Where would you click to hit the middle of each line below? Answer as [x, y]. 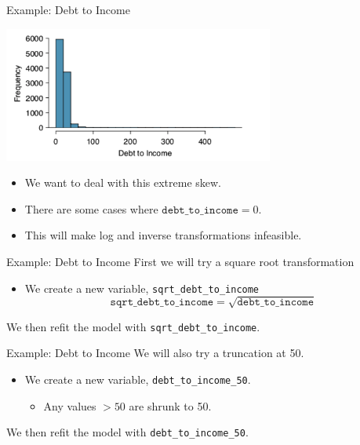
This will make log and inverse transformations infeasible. [163, 235]
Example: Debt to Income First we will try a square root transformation [180, 261]
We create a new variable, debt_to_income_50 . [138, 379]
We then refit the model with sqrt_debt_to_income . [133, 326]
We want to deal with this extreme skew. [123, 182]
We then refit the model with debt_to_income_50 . [127, 432]
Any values [70, 405]
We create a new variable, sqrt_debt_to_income [142, 288]
